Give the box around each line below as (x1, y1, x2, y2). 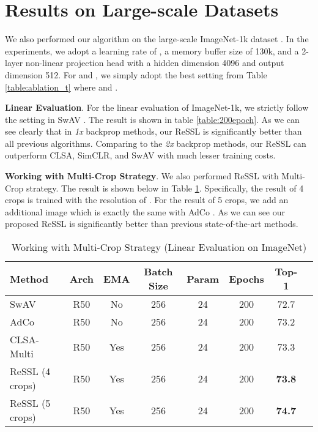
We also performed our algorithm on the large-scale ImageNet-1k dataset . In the (5, 32, 309, 45)
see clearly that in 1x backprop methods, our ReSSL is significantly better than (5, 125, 302, 138)
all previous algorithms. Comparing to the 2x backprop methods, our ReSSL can (5, 136, 306, 149)
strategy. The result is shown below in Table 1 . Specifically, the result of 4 (26, 181, 304, 194)
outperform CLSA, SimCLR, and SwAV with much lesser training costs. (5, 149, 276, 162)
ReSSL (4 (10, 364, 51, 379)
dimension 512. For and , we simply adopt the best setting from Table (5, 68, 267, 81)
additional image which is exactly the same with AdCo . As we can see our (5, 205, 285, 218)
